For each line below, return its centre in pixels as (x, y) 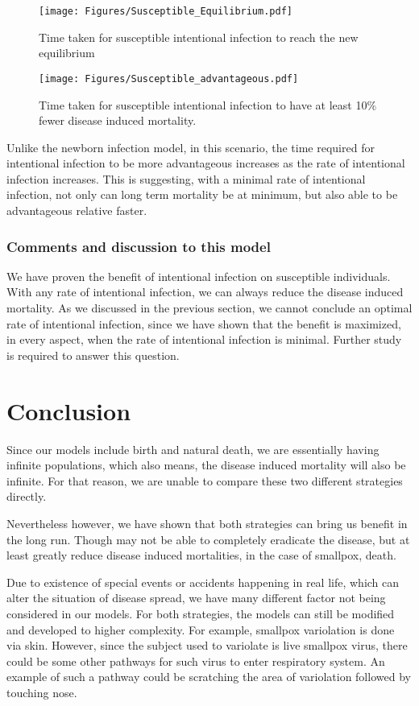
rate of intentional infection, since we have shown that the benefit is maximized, (204, 323)
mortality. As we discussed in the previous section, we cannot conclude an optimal (209, 308)
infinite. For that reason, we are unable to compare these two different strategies (205, 480)
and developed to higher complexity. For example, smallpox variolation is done (201, 629)
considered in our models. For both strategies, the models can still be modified (201, 613)
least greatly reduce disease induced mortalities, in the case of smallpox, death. (201, 555)
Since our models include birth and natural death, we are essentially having (193, 449)
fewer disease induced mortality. (118, 120)
